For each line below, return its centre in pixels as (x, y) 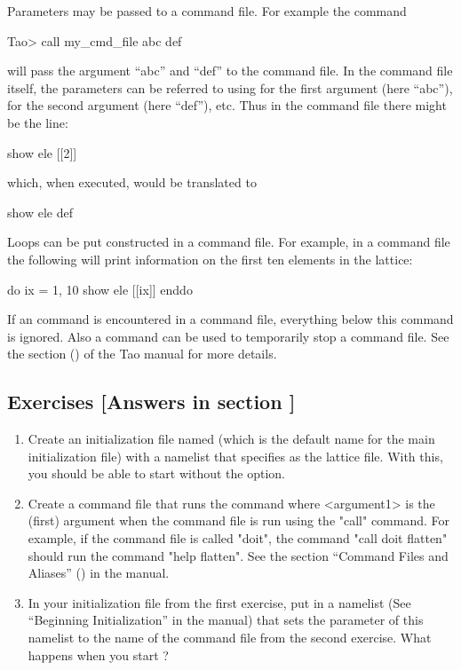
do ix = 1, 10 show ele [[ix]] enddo (100, 289)
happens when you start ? (98, 654)
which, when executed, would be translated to (132, 182)
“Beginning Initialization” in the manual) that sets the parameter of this (226, 620)
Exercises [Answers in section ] (151, 402)
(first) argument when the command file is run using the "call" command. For (239, 520)
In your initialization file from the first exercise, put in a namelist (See (219, 602)
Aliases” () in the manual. (99, 573)
